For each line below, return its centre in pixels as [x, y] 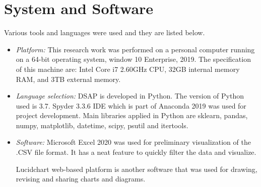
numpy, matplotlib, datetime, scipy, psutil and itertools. [102, 125]
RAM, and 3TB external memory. [68, 79]
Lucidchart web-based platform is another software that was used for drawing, [137, 169]
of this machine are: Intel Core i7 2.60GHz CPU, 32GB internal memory [128, 69]
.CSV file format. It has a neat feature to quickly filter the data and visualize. [136, 152]
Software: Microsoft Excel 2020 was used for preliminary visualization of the [133, 142]
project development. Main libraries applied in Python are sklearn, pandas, [132, 115]
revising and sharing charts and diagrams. [81, 179]
